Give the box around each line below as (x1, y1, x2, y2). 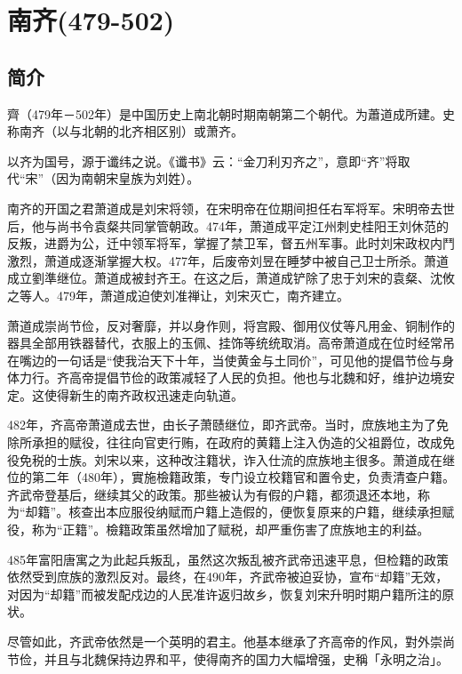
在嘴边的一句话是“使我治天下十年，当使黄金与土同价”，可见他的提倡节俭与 (7, 350, 442, 369)
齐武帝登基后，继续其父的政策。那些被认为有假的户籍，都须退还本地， (7, 485, 418, 503)
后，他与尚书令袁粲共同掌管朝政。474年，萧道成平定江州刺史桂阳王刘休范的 (7, 216, 449, 235)
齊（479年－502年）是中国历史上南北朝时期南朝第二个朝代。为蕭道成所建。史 (7, 104, 455, 123)
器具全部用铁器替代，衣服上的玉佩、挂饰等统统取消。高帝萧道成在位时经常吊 (7, 333, 455, 352)
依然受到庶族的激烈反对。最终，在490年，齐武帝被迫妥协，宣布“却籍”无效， (7, 567, 449, 586)
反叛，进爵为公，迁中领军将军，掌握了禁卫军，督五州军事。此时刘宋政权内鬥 (7, 234, 455, 253)
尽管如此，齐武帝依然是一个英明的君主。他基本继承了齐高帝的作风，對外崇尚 (7, 632, 455, 651)
